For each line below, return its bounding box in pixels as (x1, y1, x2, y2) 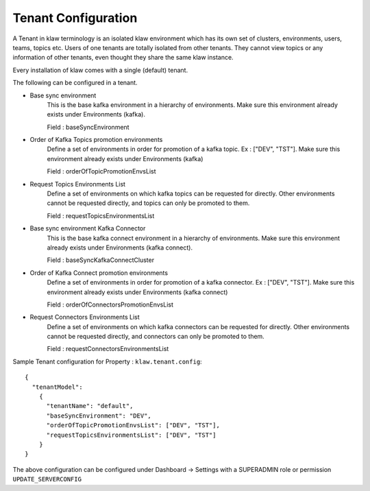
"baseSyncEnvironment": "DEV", (46, 411, 152, 420)
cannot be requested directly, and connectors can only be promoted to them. (47, 333, 265, 341)
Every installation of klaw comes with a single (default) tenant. (12, 66, 188, 74)
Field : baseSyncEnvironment (47, 123, 129, 131)
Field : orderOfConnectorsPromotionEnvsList (47, 300, 174, 309)
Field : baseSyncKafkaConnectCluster (47, 256, 154, 264)
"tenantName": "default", (46, 402, 134, 410)
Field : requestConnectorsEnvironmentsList (47, 345, 169, 353)
